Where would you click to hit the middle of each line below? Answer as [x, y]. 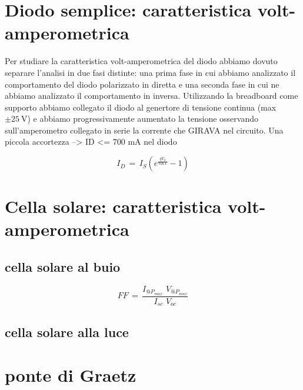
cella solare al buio [63, 267]
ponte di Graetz [71, 375]
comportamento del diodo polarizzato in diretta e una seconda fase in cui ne [142, 84]
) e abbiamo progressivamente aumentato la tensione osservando [143, 119]
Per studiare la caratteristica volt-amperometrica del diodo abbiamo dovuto [141, 61]
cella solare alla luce [67, 331]
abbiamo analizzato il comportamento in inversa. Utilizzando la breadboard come [151, 96]
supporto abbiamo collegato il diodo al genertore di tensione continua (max [141, 107]
